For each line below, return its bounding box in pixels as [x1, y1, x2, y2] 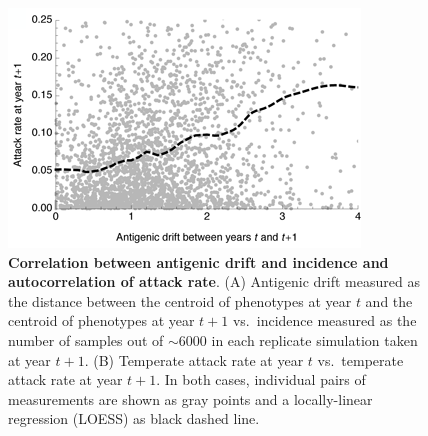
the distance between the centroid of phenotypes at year [8, 290, 352, 311]
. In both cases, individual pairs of [156, 369, 366, 390]
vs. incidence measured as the [232, 310, 417, 331]
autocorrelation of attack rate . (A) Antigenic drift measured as [8, 271, 420, 292]
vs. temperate [317, 349, 404, 370]
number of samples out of [8, 329, 164, 350]
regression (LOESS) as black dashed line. [8, 408, 260, 429]
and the [365, 290, 413, 311]
